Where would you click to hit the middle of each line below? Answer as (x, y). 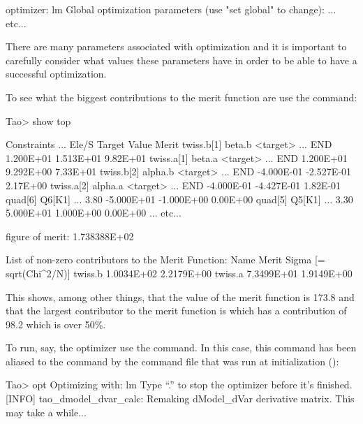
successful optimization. (56, 74)
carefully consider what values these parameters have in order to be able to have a (181, 60)
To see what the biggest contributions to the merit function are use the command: (181, 97)
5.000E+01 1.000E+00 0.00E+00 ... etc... (94, 213)
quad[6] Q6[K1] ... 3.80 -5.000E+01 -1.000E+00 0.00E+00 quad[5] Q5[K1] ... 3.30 (179, 199)
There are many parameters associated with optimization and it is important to (176, 46)
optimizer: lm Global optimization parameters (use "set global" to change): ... (171, 9)
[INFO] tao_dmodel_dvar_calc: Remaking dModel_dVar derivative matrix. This (180, 399)
